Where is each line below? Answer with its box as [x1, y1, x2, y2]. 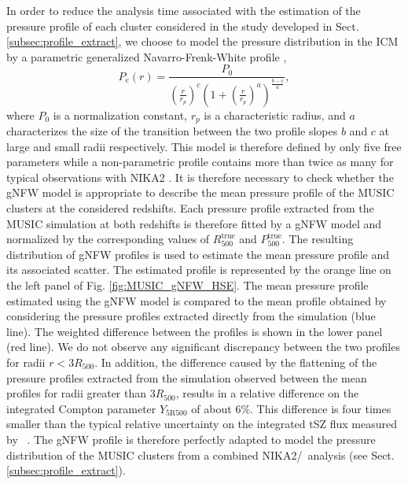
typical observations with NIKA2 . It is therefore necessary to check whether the [6, 168, 394, 185]
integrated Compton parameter [6, 400, 156, 416]
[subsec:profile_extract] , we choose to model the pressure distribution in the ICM [6, 33, 399, 50]
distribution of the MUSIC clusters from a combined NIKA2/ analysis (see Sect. [6, 446, 395, 463]
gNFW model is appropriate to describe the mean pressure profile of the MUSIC [6, 184, 395, 201]
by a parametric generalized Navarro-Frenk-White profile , [6, 48, 287, 65]
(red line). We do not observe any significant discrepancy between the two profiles [6, 338, 400, 355]
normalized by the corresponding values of [6, 231, 210, 247]
